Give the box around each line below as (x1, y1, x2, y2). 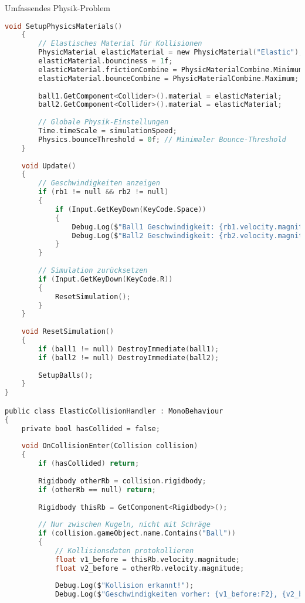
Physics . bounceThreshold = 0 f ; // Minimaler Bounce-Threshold (38, 135, 286, 144)
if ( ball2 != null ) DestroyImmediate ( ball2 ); (38, 353, 219, 362)
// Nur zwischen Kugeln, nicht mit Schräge (38, 520, 211, 529)
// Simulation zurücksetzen (38, 266, 148, 275)
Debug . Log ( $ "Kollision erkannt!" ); (55, 581, 194, 590)
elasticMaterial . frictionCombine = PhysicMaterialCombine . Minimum (38, 65, 303, 74)
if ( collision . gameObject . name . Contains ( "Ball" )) (38, 529, 236, 538)
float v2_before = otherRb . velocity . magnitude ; (55, 564, 245, 572)
